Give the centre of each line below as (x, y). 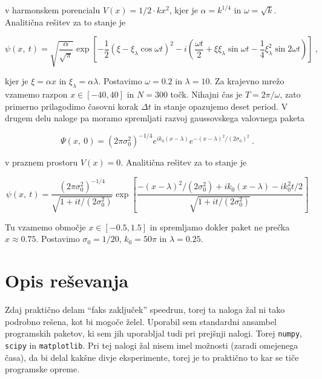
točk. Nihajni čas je (206, 94)
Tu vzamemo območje (45, 226)
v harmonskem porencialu (53, 10)
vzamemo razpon (36, 94)
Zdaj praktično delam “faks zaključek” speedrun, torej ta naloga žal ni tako (145, 310)
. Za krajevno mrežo (247, 81)
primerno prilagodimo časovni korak (72, 106)
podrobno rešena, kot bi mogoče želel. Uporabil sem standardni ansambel (141, 321)
